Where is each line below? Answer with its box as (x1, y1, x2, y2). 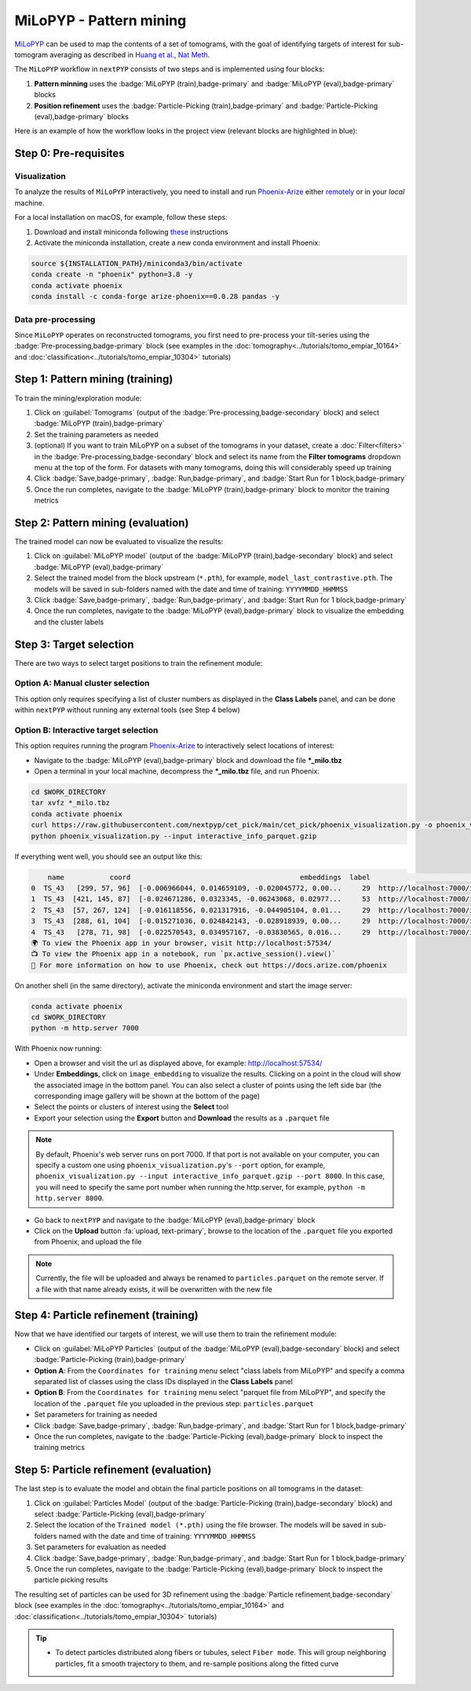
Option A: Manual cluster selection (14, 677, 150, 688)
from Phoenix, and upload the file (34, 1237, 142, 1247)
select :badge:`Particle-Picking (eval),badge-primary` (34, 1510, 207, 1518)
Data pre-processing (14, 314, 96, 325)
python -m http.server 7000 (31, 1024, 139, 1032)
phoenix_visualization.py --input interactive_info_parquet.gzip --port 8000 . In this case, (35, 1171, 385, 1181)
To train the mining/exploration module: (14, 393, 142, 403)
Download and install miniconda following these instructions (34, 227, 229, 236)
